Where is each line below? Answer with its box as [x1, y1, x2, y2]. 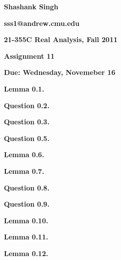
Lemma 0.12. [4, 248, 48, 258]
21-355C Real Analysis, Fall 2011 [4, 34, 118, 45]
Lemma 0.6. [4, 149, 45, 160]
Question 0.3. [4, 117, 49, 127]
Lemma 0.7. [4, 165, 45, 176]
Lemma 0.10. [4, 215, 48, 225]
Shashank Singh [4, 1, 59, 11]
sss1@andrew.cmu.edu [4, 18, 80, 28]
